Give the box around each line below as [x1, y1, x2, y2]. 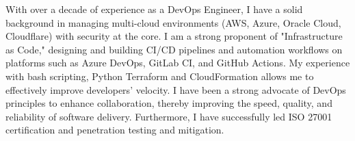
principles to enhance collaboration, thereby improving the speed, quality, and [5, 96, 332, 110]
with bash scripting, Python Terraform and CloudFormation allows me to [5, 68, 314, 83]
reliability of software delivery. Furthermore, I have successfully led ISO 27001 [5, 109, 332, 123]
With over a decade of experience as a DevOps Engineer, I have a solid [5, 2, 303, 16]
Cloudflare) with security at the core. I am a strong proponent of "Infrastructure [5, 29, 343, 43]
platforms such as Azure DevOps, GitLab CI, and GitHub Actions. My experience [5, 55, 350, 70]
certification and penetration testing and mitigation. [5, 123, 224, 137]
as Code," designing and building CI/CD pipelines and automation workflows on [5, 42, 343, 56]
